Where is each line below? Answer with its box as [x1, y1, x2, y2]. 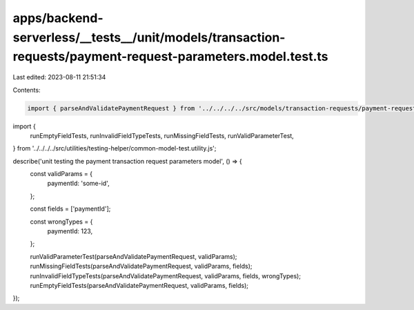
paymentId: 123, [47, 227, 93, 235]
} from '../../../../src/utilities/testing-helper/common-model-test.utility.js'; [12, 144, 217, 153]
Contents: [12, 86, 41, 94]
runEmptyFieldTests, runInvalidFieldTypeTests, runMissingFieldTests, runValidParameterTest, [30, 131, 295, 139]
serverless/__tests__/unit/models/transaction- [12, 30, 286, 45]
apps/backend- [12, 10, 103, 26]
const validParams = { [30, 170, 93, 178]
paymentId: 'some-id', [47, 180, 110, 188]
